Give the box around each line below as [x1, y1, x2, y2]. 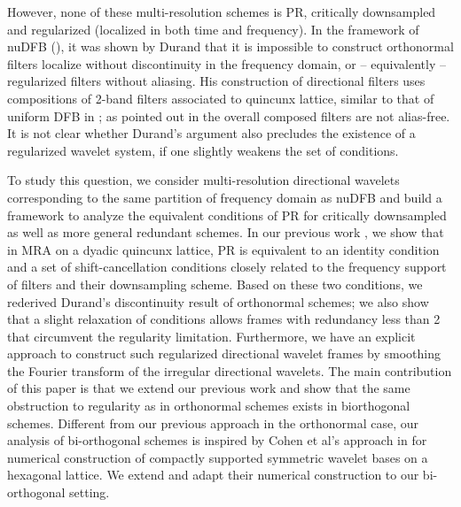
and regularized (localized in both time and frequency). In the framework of [7, 19, 419, 38]
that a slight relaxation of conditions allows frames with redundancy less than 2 [7, 310, 441, 328]
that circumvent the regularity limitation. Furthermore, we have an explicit [7, 326, 416, 345]
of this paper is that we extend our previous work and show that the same [7, 379, 410, 397]
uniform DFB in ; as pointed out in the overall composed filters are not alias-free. [7, 106, 450, 125]
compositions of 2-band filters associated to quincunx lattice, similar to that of [7, 88, 434, 107]
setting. [69, 483, 110, 502]
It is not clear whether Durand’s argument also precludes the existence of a [7, 124, 416, 142]
